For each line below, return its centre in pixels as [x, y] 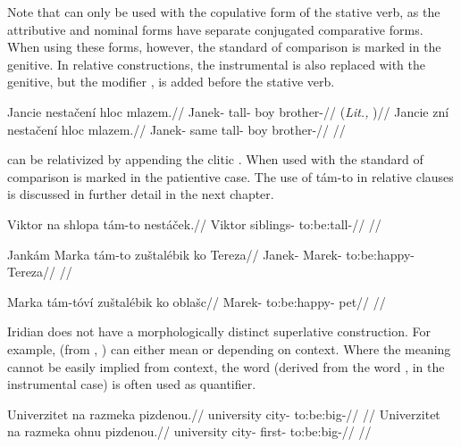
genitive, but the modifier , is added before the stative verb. [171, 82]
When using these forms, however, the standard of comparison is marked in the [224, 47]
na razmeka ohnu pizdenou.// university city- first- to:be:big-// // [189, 431]
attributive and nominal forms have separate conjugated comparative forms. [215, 29]
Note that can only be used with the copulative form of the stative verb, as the [224, 12]
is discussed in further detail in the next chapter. [141, 194]
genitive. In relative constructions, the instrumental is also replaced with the [216, 64]
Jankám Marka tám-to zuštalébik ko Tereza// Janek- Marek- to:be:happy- [211, 254]
